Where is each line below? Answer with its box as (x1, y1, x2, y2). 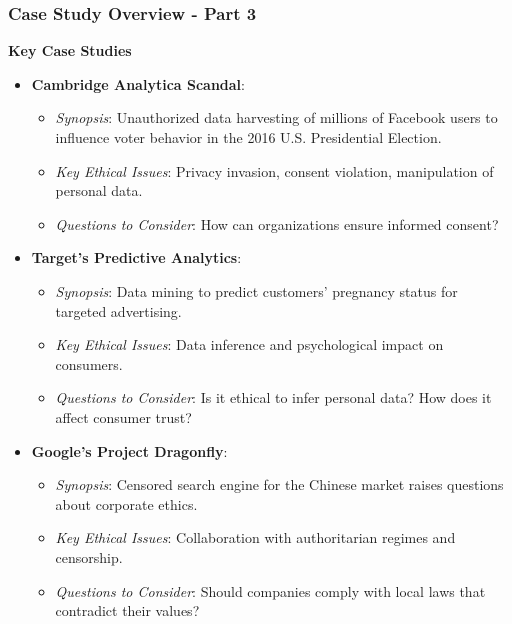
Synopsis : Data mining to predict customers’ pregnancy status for (55, 280, 458, 301)
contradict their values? (55, 600, 200, 621)
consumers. (55, 353, 123, 374)
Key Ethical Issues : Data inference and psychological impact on (55, 334, 444, 355)
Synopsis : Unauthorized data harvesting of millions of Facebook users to (55, 107, 498, 128)
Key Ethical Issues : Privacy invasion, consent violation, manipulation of (55, 160, 494, 181)
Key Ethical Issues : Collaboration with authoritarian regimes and (55, 527, 456, 548)
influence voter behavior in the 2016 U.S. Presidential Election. (55, 127, 442, 147)
